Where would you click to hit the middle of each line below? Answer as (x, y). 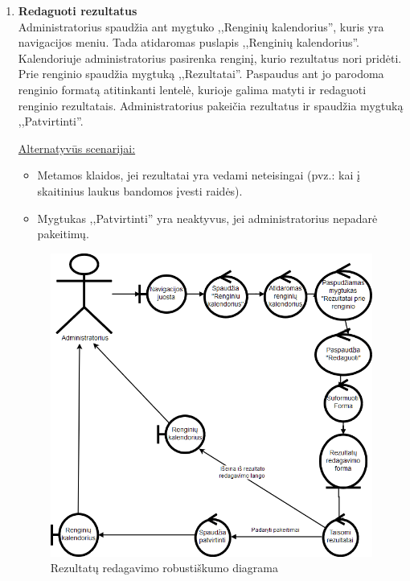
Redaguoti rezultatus (78, 10)
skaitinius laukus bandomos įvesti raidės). (140, 190)
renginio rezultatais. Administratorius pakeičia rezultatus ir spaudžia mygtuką (211, 105)
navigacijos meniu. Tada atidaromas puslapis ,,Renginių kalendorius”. (189, 42)
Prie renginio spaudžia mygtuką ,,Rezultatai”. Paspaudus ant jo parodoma (201, 74)
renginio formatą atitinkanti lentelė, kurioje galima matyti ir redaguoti (192, 89)
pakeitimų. (63, 234)
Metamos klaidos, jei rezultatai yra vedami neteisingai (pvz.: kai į (199, 175)
